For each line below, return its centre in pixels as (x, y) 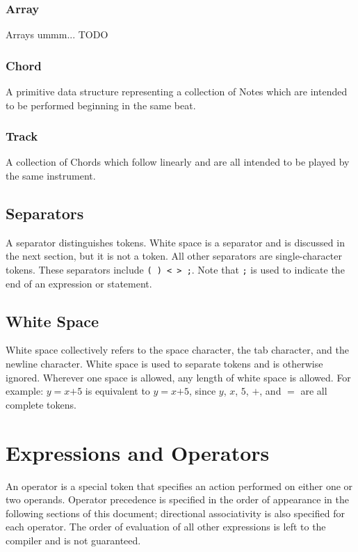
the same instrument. (51, 176)
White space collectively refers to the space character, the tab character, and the (177, 350)
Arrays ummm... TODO (57, 34)
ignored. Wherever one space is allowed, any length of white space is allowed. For (178, 377)
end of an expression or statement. (79, 283)
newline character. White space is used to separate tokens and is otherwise (164, 364)
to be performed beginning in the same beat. (101, 105)
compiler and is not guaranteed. (73, 540)
